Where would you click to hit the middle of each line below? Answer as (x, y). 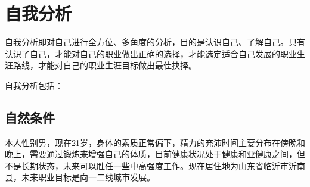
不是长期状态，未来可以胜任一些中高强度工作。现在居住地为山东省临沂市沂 (151, 165)
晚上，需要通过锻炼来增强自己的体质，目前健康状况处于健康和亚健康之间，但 (155, 154)
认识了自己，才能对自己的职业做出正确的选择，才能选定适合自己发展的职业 (151, 53)
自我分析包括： (34, 85)
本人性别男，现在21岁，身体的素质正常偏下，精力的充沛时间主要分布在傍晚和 (155, 142)
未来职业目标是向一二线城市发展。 (88, 177)
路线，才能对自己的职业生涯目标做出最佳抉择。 (105, 65)
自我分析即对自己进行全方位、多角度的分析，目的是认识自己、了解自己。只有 (155, 42)
